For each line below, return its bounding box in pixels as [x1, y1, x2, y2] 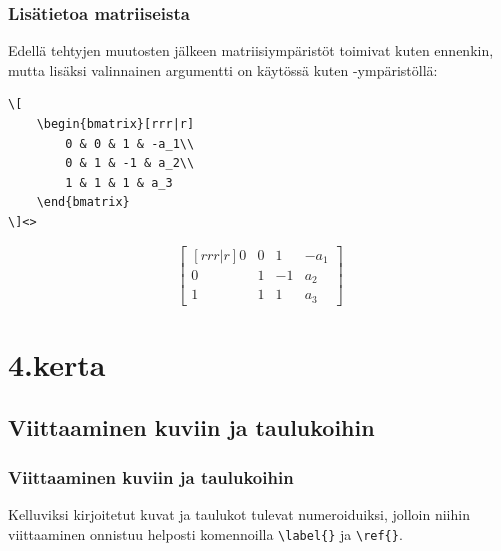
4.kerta [8, 343, 106, 384]
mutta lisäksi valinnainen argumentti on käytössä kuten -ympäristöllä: [8, 59, 438, 80]
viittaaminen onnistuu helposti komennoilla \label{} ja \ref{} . [8, 523, 403, 544]
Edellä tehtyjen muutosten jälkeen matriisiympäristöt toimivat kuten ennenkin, [8, 40, 494, 61]
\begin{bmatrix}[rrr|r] [36, 117, 195, 131]
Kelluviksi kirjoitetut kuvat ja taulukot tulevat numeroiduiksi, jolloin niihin [8, 503, 470, 524]
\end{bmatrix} [36, 195, 130, 210]
